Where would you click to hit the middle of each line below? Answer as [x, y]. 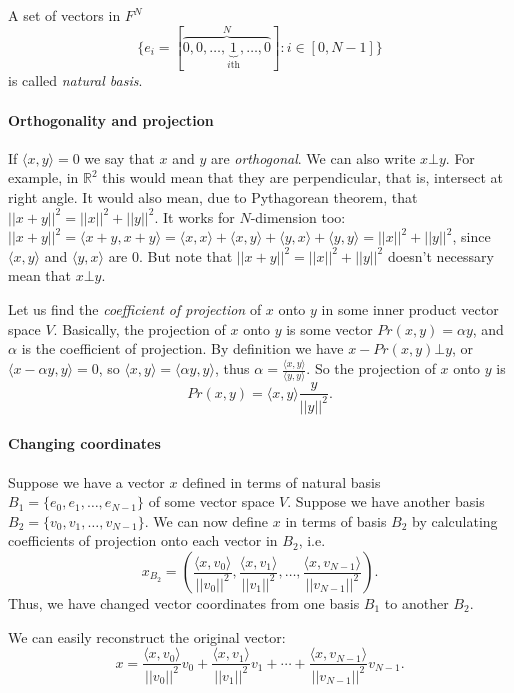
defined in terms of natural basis [281, 481]
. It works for [194, 216]
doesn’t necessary [440, 255]
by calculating [455, 520]
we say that [119, 157]
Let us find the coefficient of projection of [135, 309]
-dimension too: [298, 216]
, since [471, 236]
